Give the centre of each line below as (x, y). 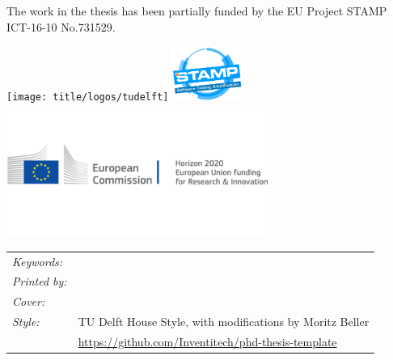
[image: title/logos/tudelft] (88, 97)
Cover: (29, 301)
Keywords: (38, 261)
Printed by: (40, 281)
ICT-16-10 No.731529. (61, 26)
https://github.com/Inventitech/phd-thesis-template (207, 341)
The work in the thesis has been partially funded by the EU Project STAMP (197, 11)
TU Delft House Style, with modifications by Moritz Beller (224, 322)
